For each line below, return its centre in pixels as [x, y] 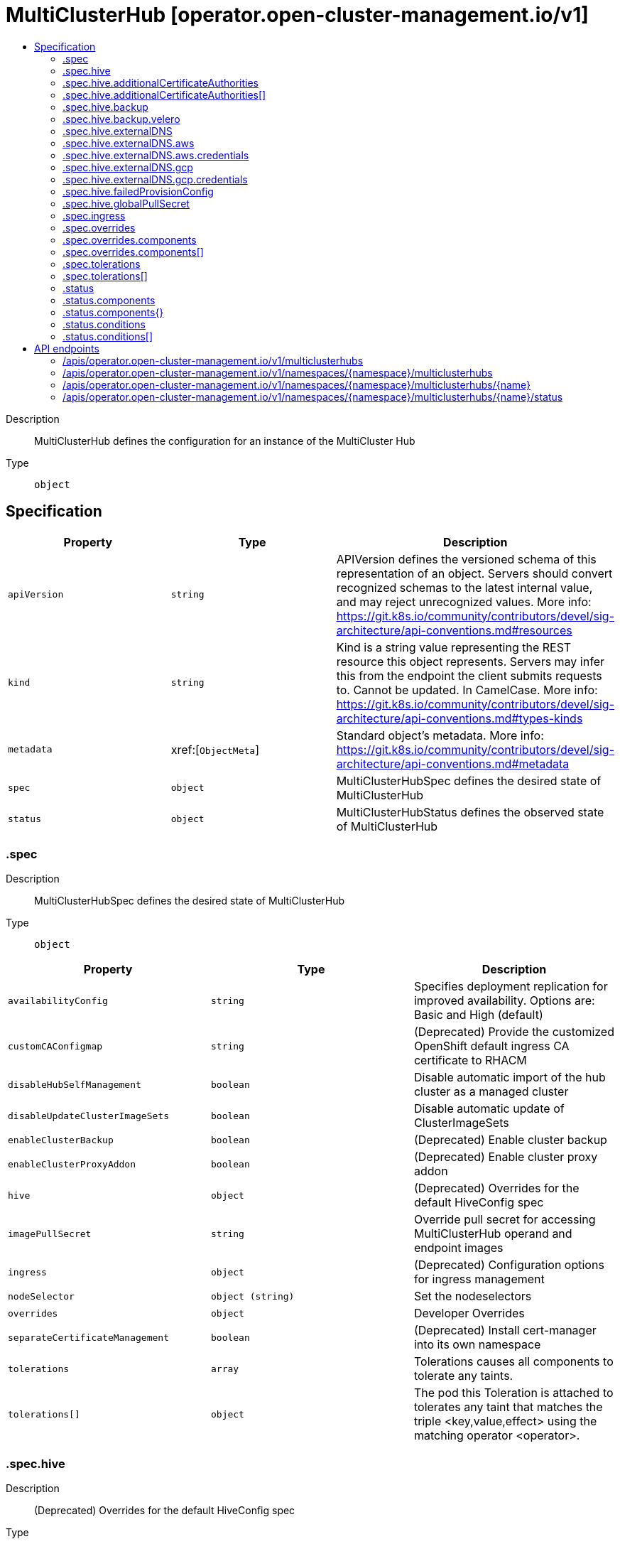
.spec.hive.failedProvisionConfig [138, 191]
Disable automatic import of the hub [510, 1078]
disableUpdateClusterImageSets [88, 1116]
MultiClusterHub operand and [493, 1234]
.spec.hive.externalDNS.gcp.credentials [155, 179]
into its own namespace [477, 1345]
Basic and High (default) [478, 1015]
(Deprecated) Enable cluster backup [510, 1140]
